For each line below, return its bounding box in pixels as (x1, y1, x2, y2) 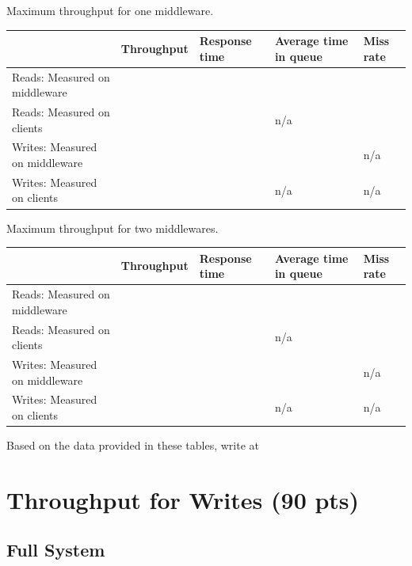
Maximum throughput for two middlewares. (6, 219, 219, 236)
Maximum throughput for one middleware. (6, 2, 214, 18)
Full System (6, 538, 105, 562)
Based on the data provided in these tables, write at (6, 437, 259, 454)
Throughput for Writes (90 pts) (6, 483, 360, 515)
